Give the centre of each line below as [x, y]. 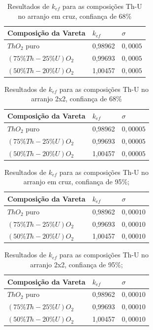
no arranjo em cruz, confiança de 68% [75, 16]
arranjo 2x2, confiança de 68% [76, 99]
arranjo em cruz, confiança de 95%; [76, 182]
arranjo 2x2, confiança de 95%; [76, 265]
